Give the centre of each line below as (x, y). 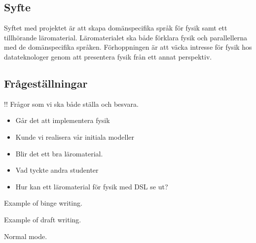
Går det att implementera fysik (63, 120)
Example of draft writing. (43, 219)
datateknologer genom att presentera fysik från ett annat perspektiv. (108, 56)
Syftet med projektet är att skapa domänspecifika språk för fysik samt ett (116, 28)
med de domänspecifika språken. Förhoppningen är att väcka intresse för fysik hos (128, 47)
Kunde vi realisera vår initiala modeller (75, 137)
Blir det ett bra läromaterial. (59, 153)
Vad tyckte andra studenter (57, 170)
